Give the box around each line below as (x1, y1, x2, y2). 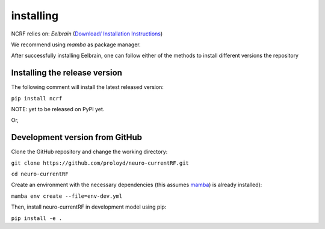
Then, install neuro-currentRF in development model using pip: (11, 203, 167, 210)
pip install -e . (11, 215, 63, 222)
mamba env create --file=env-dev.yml (11, 192, 123, 200)
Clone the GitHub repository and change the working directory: (11, 148, 168, 156)
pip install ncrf (11, 95, 63, 102)
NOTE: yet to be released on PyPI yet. (11, 106, 105, 113)
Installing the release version (11, 68, 123, 78)
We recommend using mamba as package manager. (11, 41, 141, 48)
